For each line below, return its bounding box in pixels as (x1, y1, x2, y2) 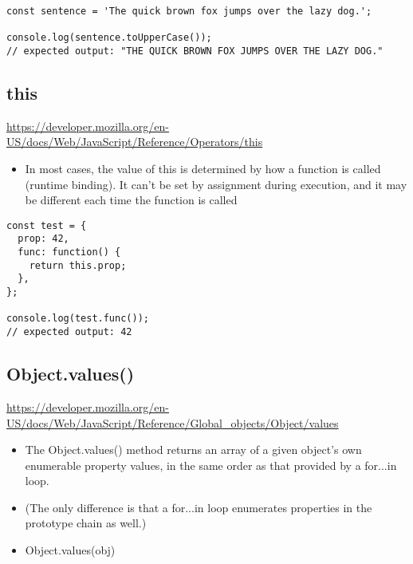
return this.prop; (29, 259, 127, 271)
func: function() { (18, 247, 121, 258)
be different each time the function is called (25, 191, 238, 208)
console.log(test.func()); (6, 313, 149, 325)
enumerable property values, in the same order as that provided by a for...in (25, 456, 397, 473)
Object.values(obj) (25, 542, 116, 558)
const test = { (6, 219, 87, 231)
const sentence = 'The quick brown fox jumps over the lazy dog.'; (6, 6, 372, 17)
